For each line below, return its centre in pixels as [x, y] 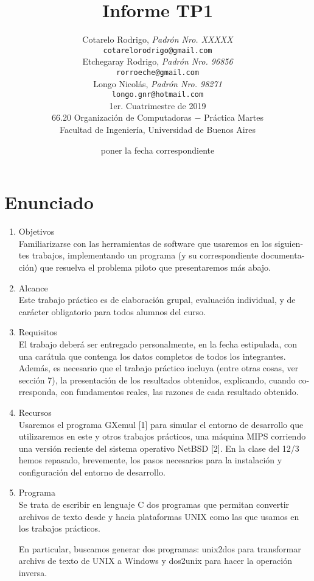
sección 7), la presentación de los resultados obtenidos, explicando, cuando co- [164, 380]
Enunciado [49, 202]
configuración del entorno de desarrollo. [92, 472]
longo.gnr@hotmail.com [158, 95]
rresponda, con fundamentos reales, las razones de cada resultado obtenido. [159, 392]
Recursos [35, 412]
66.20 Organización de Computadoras [122, 117]
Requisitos [38, 332]
